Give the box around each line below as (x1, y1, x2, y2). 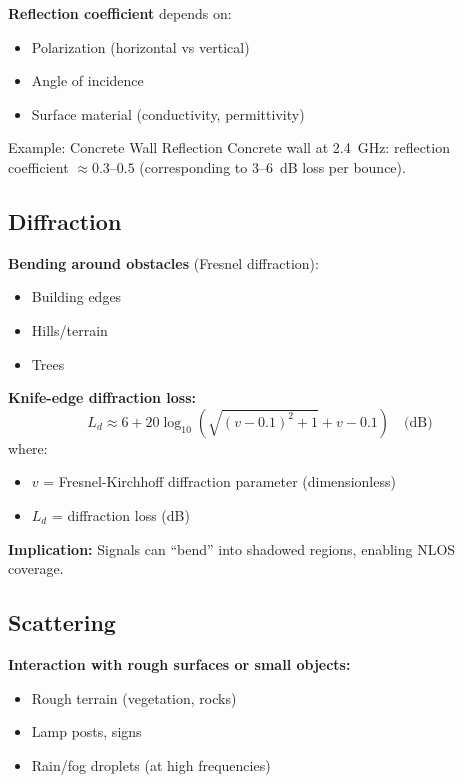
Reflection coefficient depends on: (8, 3, 232, 23)
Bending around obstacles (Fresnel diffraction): (8, 252, 319, 273)
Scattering (8, 607, 116, 638)
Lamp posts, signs (31, 721, 142, 742)
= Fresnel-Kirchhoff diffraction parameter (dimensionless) (43, 471, 396, 492)
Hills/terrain (31, 319, 108, 340)
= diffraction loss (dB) (51, 504, 190, 525)
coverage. (8, 558, 64, 579)
